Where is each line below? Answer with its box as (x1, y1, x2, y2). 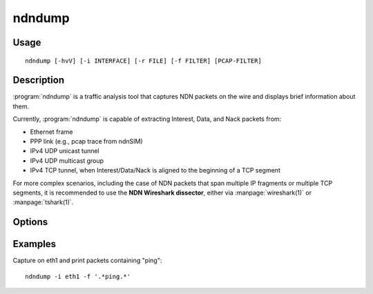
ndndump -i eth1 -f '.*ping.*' (25, 273, 131, 280)
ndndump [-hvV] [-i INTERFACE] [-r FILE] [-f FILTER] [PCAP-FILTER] (25, 57, 262, 65)
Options (12, 216, 48, 228)
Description (12, 75, 65, 86)
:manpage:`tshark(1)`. (12, 198, 74, 206)
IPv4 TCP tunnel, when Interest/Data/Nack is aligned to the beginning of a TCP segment (30, 166, 281, 175)
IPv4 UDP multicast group (30, 156, 104, 165)
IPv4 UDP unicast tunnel (30, 147, 99, 155)
